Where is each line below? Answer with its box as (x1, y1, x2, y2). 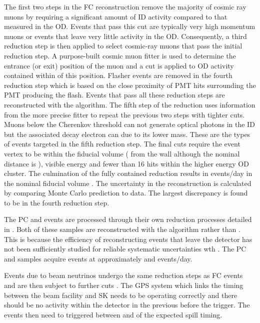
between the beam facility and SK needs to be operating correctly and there (4, 289, 237, 300)
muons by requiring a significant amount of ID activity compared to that (4, 11, 227, 21)
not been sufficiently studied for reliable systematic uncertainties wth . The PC (4, 243, 246, 254)
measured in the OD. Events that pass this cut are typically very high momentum (4, 21, 255, 31)
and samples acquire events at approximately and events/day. (4, 253, 192, 263)
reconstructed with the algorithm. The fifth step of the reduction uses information (4, 99, 255, 109)
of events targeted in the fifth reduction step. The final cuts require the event (4, 138, 240, 149)
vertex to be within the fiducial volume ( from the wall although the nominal (4, 148, 240, 158)
